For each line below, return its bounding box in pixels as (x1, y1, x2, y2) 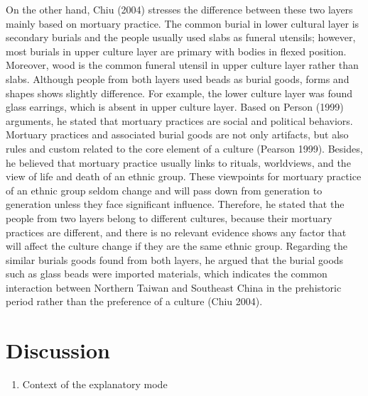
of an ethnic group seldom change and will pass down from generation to (6, 182, 323, 197)
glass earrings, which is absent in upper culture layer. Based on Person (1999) (6, 99, 344, 114)
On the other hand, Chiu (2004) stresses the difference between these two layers (6, 2, 353, 16)
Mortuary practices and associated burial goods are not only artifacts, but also (6, 127, 349, 142)
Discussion (6, 336, 110, 365)
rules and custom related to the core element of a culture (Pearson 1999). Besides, (6, 141, 363, 155)
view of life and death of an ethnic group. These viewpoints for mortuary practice (6, 169, 362, 184)
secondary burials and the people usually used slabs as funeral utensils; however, (6, 30, 356, 45)
